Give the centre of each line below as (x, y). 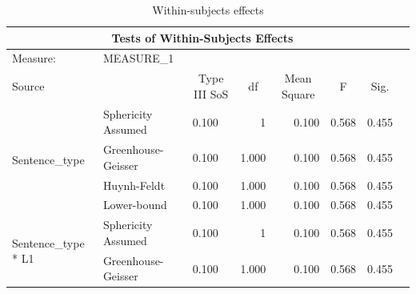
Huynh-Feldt (134, 185)
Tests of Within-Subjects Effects (202, 37)
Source (28, 86)
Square (298, 93)
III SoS (211, 93)
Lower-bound (135, 205)
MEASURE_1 (138, 58)
